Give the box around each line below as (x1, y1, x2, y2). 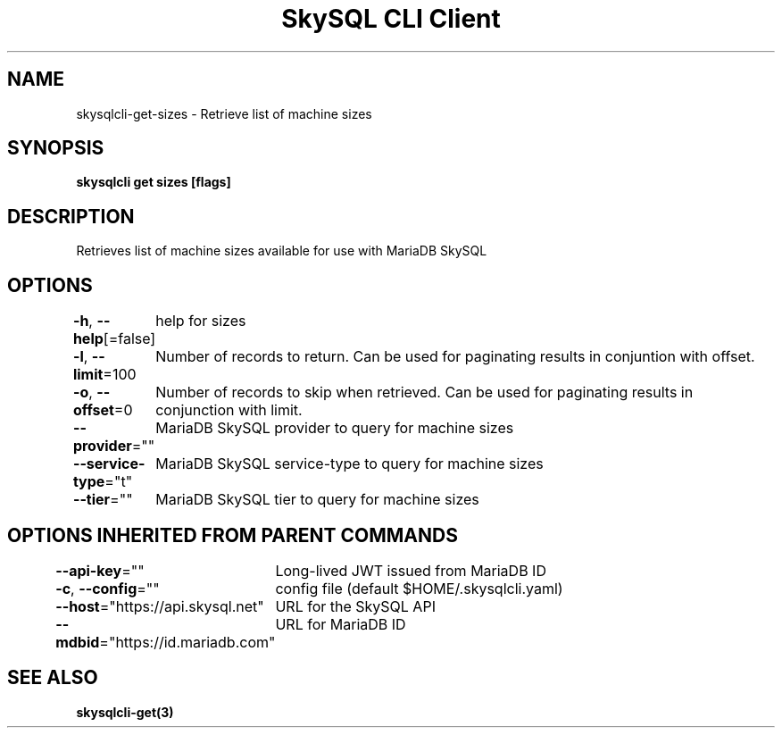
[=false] (103, 330, 156, 348)
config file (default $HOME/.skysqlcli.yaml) (275, 579, 563, 597)
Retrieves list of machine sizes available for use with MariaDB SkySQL (76, 243, 487, 259)
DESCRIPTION (7, 205, 135, 228)
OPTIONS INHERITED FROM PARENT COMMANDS (7, 523, 458, 547)
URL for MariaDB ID (275, 614, 406, 633)
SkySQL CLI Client (281, 4, 501, 34)
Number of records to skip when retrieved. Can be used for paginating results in (155, 383, 694, 402)
